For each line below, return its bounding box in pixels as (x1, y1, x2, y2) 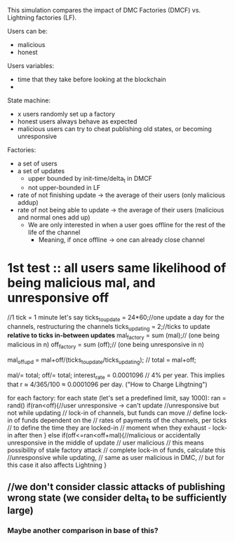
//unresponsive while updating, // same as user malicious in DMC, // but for (7, 453, 224, 461)
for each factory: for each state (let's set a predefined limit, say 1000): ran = (7, 393, 227, 402)
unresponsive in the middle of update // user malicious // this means (7, 438, 205, 447)
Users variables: (7, 62, 55, 69)
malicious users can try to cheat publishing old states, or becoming (17, 125, 212, 133)
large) (7, 505, 34, 517)
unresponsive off (7, 290, 109, 306)
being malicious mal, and (7, 275, 156, 290)
